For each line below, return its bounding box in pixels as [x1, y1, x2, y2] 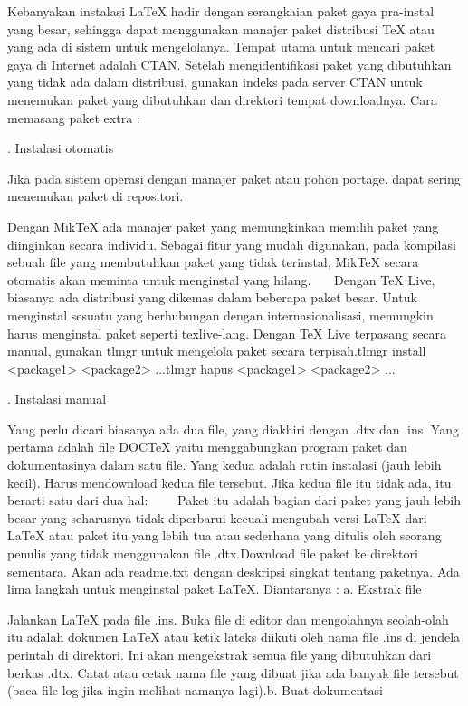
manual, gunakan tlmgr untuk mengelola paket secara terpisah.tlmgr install [7, 341, 426, 360]
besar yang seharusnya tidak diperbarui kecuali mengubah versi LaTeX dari [7, 508, 427, 527]
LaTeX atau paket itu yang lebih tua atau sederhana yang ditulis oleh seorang [7, 526, 442, 545]
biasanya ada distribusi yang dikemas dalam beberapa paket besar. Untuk [7, 288, 417, 307]
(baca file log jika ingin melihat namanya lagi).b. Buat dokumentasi [7, 681, 383, 700]
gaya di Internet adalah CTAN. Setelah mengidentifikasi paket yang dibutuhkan [7, 54, 452, 73]
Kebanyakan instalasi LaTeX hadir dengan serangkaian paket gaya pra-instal [7, 2, 435, 20]
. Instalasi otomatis [7, 138, 114, 157]
